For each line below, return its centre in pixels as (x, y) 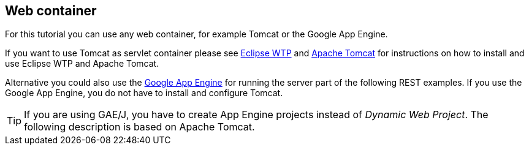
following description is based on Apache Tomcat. (139, 127)
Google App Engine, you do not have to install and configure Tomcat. (144, 93)
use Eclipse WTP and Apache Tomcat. (82, 64)
